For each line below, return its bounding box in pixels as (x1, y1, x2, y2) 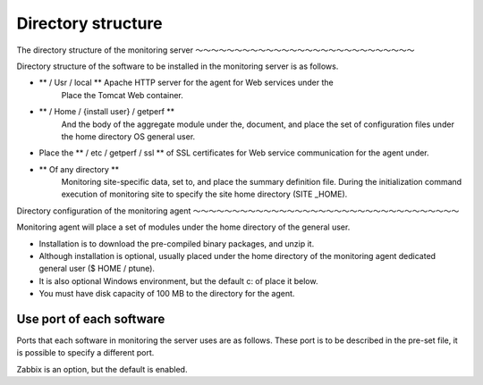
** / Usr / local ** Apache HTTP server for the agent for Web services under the (38, 77, 335, 88)
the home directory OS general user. (61, 130, 196, 142)
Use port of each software (16, 312, 165, 326)
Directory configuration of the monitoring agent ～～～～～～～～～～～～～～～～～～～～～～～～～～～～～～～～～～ (16, 205, 460, 216)
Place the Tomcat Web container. (61, 89, 183, 100)
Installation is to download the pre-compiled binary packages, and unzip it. (38, 238, 315, 249)
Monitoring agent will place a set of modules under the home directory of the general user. (16, 222, 351, 232)
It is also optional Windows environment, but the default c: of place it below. (38, 275, 318, 286)
